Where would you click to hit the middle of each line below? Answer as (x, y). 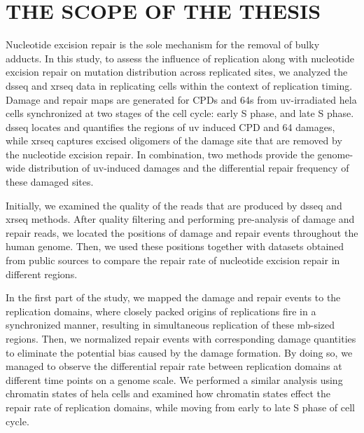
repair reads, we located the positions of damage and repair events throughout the (182, 232)
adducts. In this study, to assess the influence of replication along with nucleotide (180, 58)
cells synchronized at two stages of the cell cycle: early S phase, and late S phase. (180, 113)
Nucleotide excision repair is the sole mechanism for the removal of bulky (163, 44)
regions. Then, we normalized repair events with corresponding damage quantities (181, 338)
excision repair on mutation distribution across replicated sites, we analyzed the (177, 72)
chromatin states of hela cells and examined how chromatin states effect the (168, 393)
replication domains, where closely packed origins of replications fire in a (161, 311)
